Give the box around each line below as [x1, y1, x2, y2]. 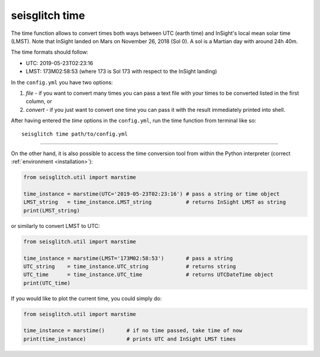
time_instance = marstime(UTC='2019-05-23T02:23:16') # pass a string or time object [23, 191, 280, 197]
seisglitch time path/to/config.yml [21, 131, 128, 137]
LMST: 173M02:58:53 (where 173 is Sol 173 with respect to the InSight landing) [25, 68, 217, 75]
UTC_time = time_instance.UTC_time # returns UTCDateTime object [23, 271, 274, 278]
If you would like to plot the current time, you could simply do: [11, 295, 162, 302]
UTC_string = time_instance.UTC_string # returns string [23, 263, 236, 269]
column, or [25, 98, 53, 105]
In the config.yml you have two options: [11, 79, 113, 86]
